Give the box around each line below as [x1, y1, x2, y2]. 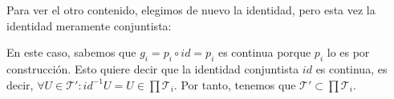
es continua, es [315, 60, 388, 77]
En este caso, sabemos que [6, 44, 136, 61]
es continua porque [217, 44, 311, 61]
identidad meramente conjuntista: [6, 17, 172, 34]
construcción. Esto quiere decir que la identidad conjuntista [6, 60, 299, 77]
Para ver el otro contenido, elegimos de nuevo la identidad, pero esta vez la [6, 2, 376, 18]
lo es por [327, 44, 370, 61]
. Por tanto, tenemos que [173, 76, 296, 93]
